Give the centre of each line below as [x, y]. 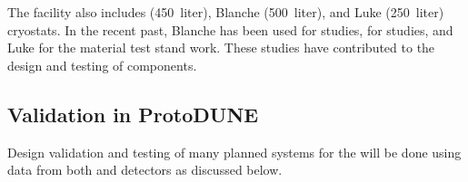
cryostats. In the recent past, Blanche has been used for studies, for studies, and [230, 29]
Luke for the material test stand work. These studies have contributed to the [221, 48]
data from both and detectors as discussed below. [145, 170]
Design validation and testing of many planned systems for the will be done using [234, 152]
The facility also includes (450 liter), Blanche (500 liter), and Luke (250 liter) [226, 12]
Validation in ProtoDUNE [133, 114]
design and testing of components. [102, 65]
